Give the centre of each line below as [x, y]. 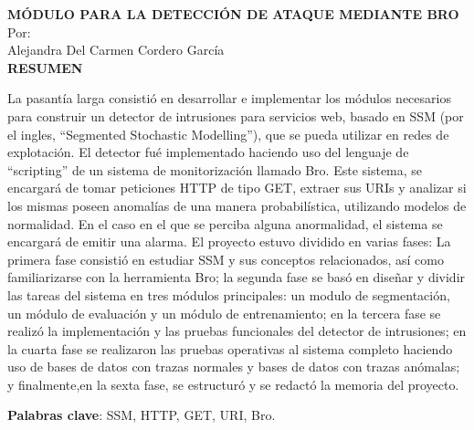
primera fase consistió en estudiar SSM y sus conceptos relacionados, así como [226, 259]
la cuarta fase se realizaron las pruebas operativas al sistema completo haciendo [230, 348]
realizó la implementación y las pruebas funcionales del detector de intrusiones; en [237, 331]
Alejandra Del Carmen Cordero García [116, 50]
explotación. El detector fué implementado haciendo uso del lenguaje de [208, 152]
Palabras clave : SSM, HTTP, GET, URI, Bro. [142, 415]
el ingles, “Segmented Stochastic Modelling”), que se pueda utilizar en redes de [228, 134]
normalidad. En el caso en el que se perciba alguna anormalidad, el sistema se [225, 223]
